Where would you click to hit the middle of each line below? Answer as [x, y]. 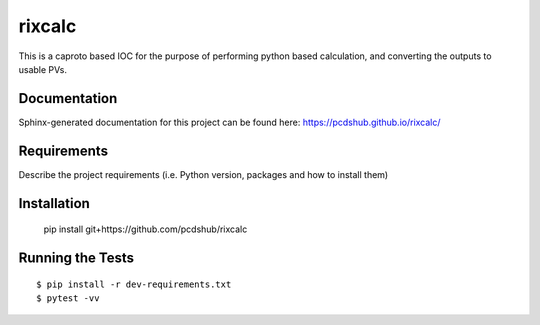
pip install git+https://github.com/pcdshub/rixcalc [145, 229]
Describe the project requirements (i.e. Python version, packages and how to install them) [203, 174]
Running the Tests [76, 257]
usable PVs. [42, 69]
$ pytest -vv [68, 298]
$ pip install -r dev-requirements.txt [134, 284]
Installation [54, 203]
